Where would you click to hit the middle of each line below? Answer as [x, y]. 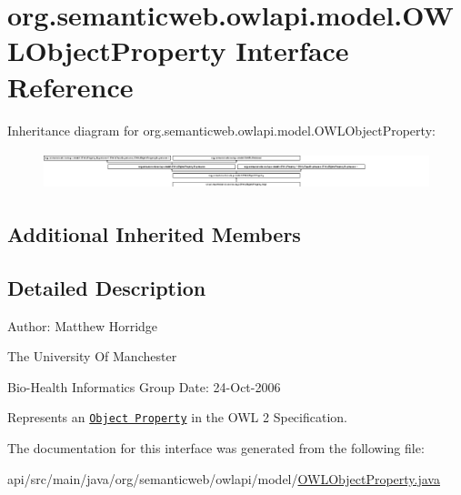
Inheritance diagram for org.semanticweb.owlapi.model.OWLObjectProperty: [221, 130]
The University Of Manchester [92, 356]
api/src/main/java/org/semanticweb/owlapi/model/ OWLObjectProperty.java [224, 478]
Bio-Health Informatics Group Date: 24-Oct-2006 [144, 386]
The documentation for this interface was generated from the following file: [216, 448]
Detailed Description [107, 287]
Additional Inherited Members [154, 234]
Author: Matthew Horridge [83, 325]
